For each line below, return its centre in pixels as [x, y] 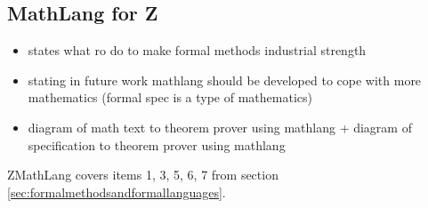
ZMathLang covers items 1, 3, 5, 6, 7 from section [143, 175]
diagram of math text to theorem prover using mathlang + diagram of [220, 127]
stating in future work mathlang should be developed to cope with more [225, 80]
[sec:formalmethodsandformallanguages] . [117, 192]
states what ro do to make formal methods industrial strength [197, 50]
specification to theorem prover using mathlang [157, 144]
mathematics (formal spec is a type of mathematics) [170, 97]
